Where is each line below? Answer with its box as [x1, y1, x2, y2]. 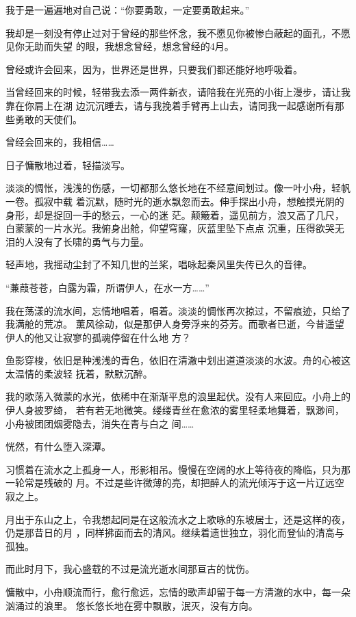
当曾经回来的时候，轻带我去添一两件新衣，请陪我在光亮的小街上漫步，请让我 [5, 85, 351, 99]
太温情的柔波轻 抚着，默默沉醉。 [5, 366, 153, 380]
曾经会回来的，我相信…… [5, 135, 114, 149]
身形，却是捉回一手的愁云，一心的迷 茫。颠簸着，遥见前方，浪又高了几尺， [5, 207, 344, 222]
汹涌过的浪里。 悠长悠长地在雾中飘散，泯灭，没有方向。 [5, 598, 258, 612]
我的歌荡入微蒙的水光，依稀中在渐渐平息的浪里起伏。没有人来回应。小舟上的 [5, 389, 351, 404]
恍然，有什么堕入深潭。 [5, 439, 111, 454]
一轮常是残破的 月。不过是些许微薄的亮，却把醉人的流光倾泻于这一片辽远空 [5, 475, 344, 490]
